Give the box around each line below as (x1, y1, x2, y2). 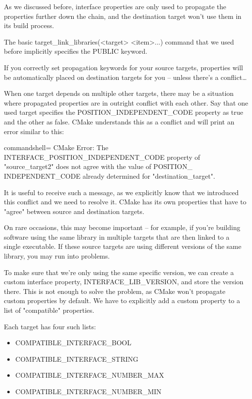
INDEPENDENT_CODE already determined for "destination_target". (4, 170, 215, 181)
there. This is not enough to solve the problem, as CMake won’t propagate (4, 286, 225, 296)
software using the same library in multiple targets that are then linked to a (4, 231, 230, 242)
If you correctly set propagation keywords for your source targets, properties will (4, 62, 243, 72)
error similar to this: (4, 126, 64, 136)
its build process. (4, 20, 54, 31)
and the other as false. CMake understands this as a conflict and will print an (4, 116, 235, 126)
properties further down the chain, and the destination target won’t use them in (4, 11, 242, 21)
